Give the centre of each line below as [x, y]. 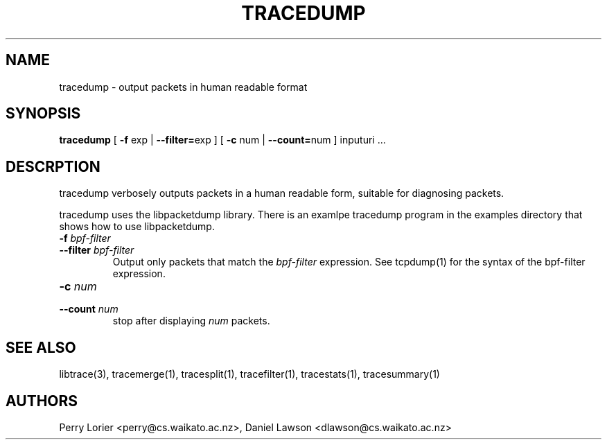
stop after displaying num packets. [191, 321]
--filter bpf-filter [97, 250]
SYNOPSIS [43, 114]
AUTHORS [42, 401]
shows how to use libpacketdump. [137, 227]
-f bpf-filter [85, 238]
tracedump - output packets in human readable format [183, 87]
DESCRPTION [53, 166]
